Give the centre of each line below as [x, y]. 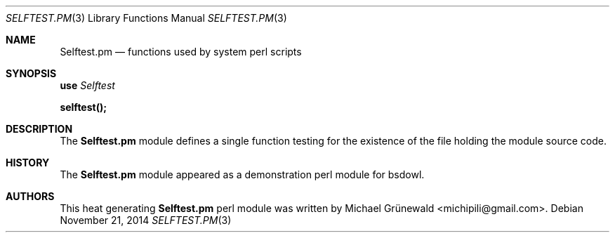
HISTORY [28, 163]
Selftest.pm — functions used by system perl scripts [181, 52]
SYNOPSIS [31, 73]
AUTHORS [30, 196]
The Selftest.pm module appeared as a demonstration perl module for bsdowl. [242, 174]
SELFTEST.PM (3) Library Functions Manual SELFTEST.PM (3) [146, 18]
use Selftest [87, 85]
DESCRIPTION [39, 129]
